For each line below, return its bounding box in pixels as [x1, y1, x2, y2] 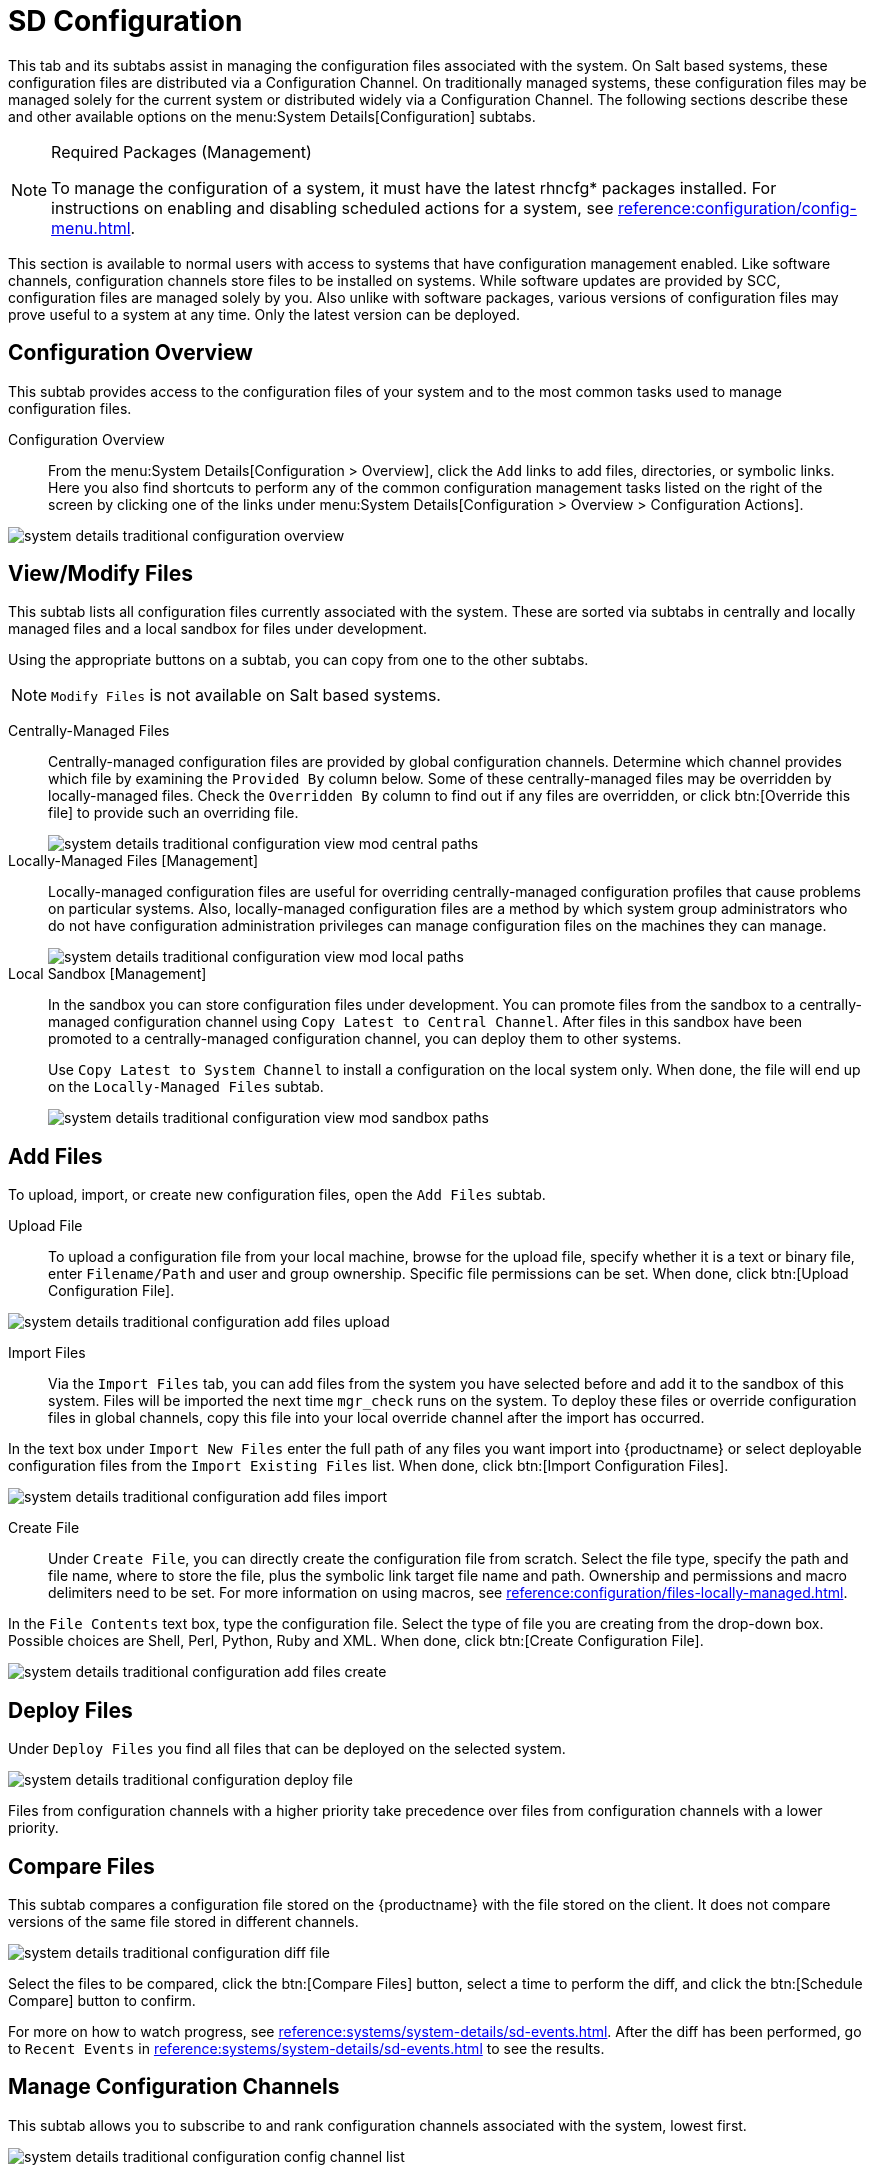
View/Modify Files [8, 561, 193, 587]
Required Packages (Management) [51, 141, 312, 162]
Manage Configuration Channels [8, 2074, 340, 2100]
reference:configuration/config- [618, 197, 857, 218]
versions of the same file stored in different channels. [8, 1912, 359, 1930]
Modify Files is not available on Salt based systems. [51, 685, 441, 706]
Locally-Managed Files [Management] [8, 852, 259, 870]
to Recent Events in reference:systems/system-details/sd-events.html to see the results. [8, 2039, 605, 2057]
